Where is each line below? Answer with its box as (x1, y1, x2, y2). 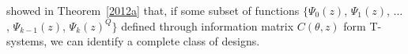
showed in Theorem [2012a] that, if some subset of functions (6, 2, 300, 18)
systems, (6, 33, 47, 49)
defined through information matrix (121, 17, 294, 34)
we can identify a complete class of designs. (50, 33, 260, 49)
